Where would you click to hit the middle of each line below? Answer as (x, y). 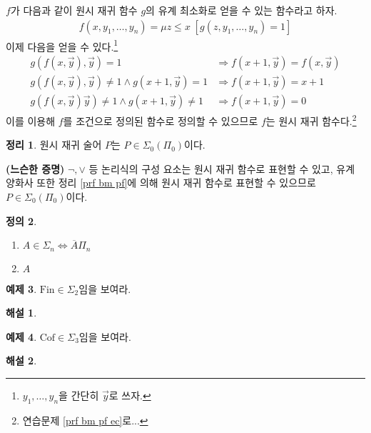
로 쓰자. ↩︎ (130, 395)
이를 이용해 (31, 120)
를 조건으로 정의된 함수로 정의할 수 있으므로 (161, 120)
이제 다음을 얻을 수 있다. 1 (62, 45)
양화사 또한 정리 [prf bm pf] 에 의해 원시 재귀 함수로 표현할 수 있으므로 (161, 183)
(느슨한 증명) (35, 168)
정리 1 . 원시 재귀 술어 (54, 145)
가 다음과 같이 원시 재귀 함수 (74, 10)
